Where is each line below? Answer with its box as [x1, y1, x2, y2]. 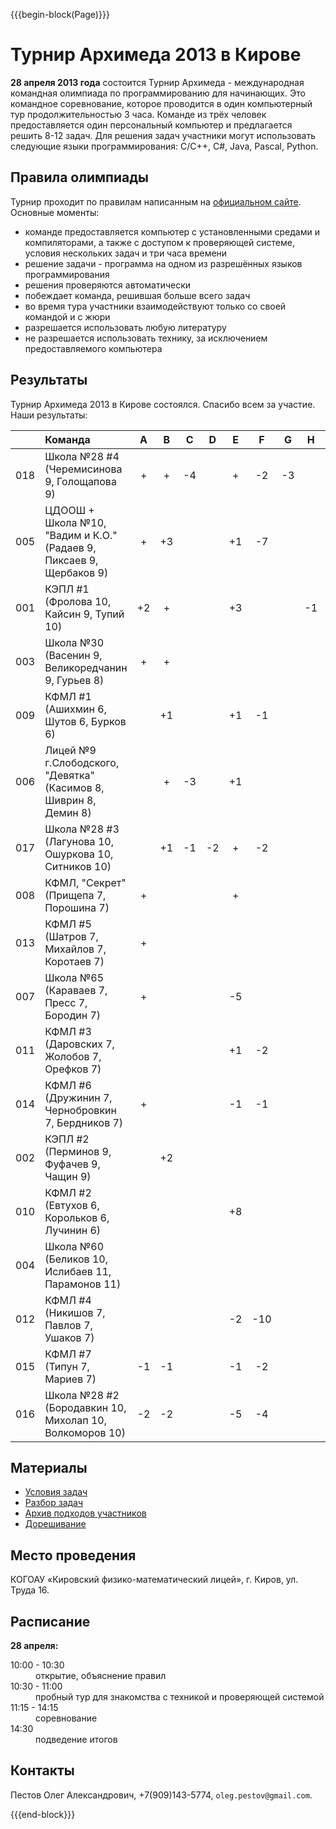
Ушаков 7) [44, 1330, 95, 1344]
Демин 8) [44, 805, 92, 819]
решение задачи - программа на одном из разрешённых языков [24, 257, 303, 269]
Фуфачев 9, [44, 1157, 101, 1171]
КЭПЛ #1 [44, 582, 90, 596]
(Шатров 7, [44, 929, 99, 943]
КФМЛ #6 [44, 1078, 92, 1092]
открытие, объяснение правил [35, 1670, 167, 1681]
